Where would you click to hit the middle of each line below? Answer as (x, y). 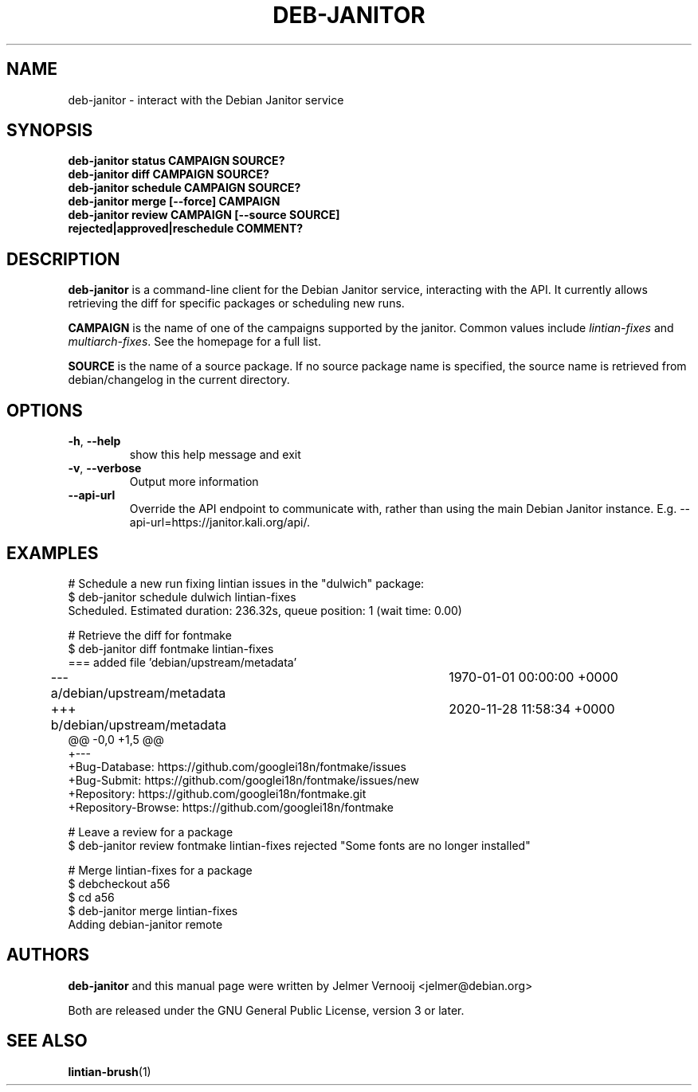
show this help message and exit (215, 455)
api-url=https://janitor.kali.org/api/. (220, 523)
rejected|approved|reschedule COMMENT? (186, 229)
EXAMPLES (53, 553)
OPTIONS (45, 410)
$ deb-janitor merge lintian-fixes (153, 910)
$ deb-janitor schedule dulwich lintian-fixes (182, 597)
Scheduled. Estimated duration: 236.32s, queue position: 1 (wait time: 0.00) (265, 610)
